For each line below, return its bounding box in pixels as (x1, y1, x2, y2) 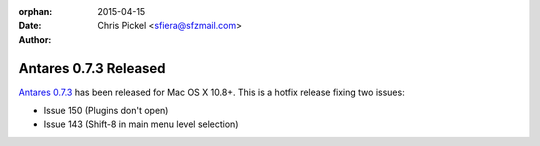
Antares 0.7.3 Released (18, 60, 166, 77)
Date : (18, 20, 42, 32)
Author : (18, 33, 52, 45)
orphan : (18, 6, 53, 17)
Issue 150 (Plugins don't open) (43, 105, 169, 117)
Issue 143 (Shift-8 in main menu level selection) (43, 118, 239, 130)
